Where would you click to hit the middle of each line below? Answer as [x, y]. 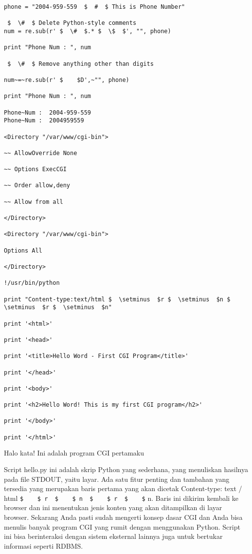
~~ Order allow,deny [37, 186]
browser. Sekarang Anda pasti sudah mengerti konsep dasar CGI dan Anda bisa [123, 517]
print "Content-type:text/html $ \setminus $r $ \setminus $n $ [117, 299]
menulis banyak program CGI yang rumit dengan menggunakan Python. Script [122, 526]
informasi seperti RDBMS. [44, 545]
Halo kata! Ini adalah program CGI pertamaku [74, 453]
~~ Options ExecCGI [35, 169]
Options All [23, 250]
